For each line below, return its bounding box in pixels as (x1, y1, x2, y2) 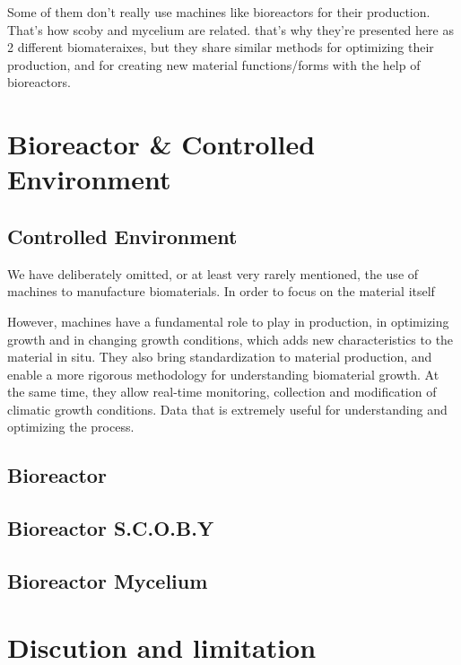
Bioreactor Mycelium (7, 567, 208, 595)
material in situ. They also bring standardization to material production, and (7, 347, 432, 366)
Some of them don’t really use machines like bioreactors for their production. (7, 3, 431, 21)
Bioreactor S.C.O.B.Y (7, 514, 214, 542)
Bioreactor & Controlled (7, 126, 316, 162)
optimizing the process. (7, 417, 135, 436)
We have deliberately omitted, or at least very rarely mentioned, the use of (7, 264, 419, 283)
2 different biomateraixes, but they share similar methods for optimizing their (7, 38, 434, 57)
